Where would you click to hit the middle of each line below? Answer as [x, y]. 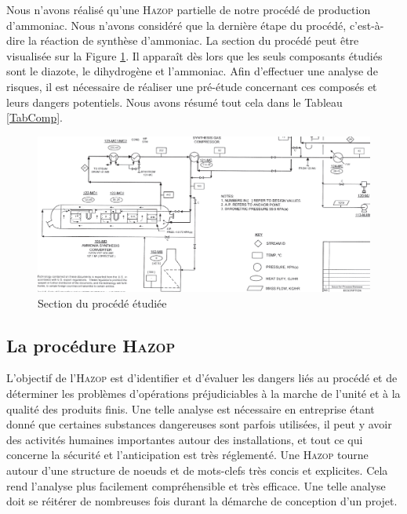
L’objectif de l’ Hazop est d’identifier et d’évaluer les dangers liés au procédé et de [202, 378]
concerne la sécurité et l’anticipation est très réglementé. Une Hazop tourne [187, 455]
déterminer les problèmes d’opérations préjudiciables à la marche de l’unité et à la [203, 394]
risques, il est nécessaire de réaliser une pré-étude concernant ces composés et [192, 86]
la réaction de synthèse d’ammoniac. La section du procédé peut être [194, 40]
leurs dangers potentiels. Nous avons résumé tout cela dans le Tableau [174, 102]
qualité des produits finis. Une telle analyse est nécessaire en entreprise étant [191, 408]
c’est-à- [367, 25]
